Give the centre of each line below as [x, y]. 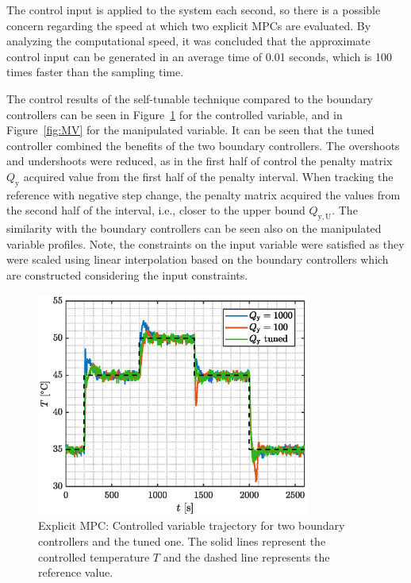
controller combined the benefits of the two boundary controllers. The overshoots [203, 145]
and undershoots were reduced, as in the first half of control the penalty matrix [200, 161]
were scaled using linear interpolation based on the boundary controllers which [198, 259]
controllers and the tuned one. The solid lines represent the [182, 541]
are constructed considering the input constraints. [127, 274]
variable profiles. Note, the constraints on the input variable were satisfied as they [205, 243]
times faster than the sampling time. [95, 72]
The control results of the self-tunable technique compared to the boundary [190, 98]
